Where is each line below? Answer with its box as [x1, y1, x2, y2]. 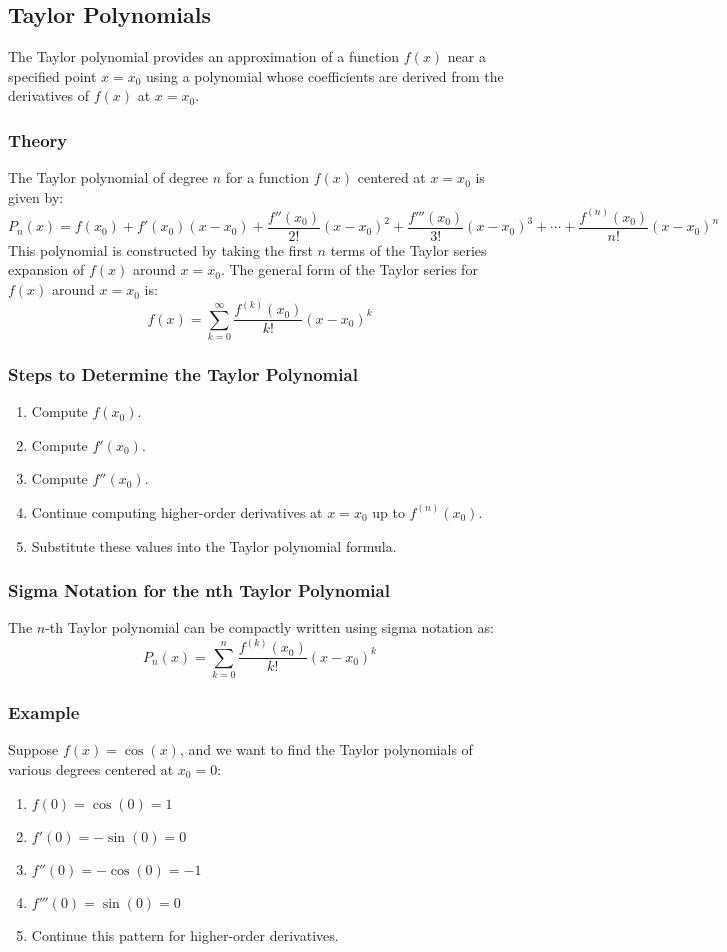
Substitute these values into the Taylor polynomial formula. [31, 535, 397, 556]
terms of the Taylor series [330, 239, 487, 260]
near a [447, 46, 486, 67]
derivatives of [8, 85, 90, 106]
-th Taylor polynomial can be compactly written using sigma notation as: [45, 617, 494, 638]
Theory [8, 127, 68, 152]
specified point [8, 65, 97, 86]
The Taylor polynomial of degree [8, 167, 208, 188]
